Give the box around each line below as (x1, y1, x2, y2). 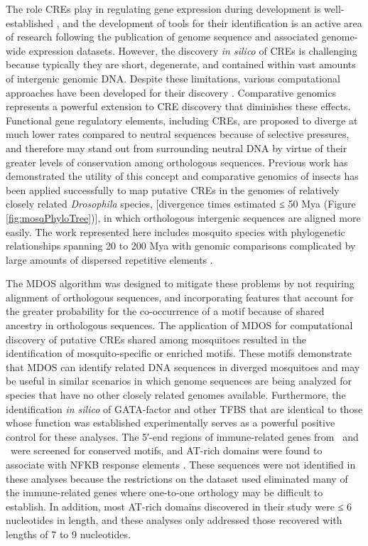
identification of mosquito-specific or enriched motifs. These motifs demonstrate (6, 346, 352, 360)
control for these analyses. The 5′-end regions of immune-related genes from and (6, 429, 359, 444)
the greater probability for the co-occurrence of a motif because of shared (6, 304, 325, 318)
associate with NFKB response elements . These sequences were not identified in (6, 457, 356, 471)
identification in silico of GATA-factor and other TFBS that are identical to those (6, 401, 363, 416)
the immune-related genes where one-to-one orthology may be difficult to (6, 485, 323, 500)
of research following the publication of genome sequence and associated (6, 29, 319, 44)
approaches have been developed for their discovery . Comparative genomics (6, 85, 337, 100)
